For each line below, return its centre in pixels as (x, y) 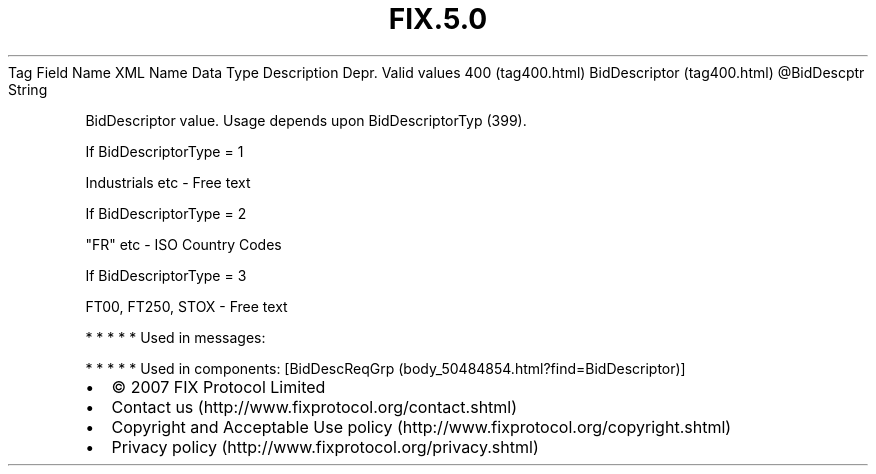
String (28, 89)
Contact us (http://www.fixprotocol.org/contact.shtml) (314, 406)
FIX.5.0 (438, 19)
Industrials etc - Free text (168, 182)
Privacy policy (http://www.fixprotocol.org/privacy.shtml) (325, 446)
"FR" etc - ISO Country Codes (183, 244)
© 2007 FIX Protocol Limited (218, 386)
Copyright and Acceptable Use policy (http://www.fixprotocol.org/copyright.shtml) (421, 426)
